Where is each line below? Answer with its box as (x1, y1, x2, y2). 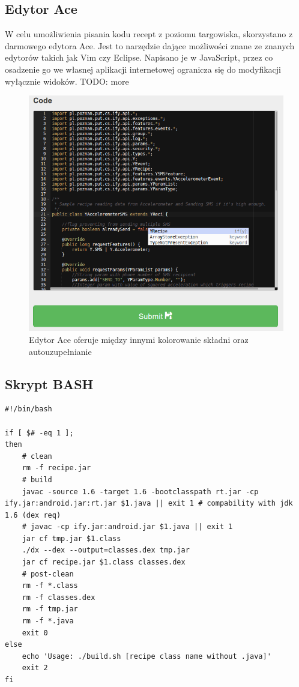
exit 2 (22, 664, 48, 673)
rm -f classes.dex (22, 593, 95, 602)
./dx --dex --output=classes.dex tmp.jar (22, 546, 190, 555)
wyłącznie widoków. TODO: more (5, 74, 129, 87)
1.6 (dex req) (5, 510, 61, 519)
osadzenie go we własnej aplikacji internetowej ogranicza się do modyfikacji (5, 62, 281, 75)
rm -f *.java (22, 617, 74, 626)
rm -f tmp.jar (22, 605, 78, 614)
